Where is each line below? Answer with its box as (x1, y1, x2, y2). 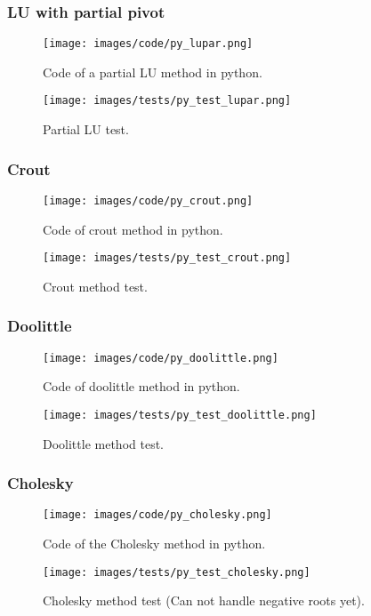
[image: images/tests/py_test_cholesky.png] (43, 565, 311, 579)
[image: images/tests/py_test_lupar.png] (43, 94, 292, 108)
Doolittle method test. (43, 434, 164, 452)
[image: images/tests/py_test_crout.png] (43, 252, 292, 265)
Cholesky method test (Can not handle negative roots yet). (43, 591, 365, 610)
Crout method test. (43, 276, 148, 295)
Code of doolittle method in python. (43, 377, 240, 396)
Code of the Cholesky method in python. (43, 534, 266, 553)
